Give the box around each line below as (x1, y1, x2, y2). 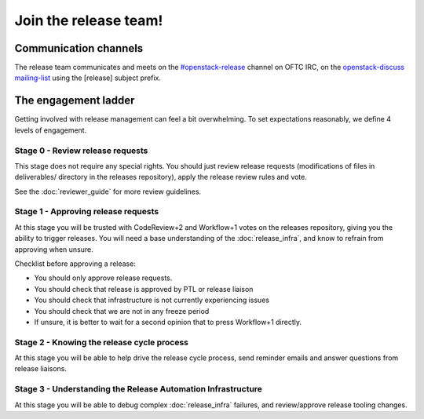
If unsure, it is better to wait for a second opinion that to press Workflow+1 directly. (34, 317, 302, 326)
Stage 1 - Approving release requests (14, 206, 159, 217)
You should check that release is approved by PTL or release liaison (34, 284, 254, 293)
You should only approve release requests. (34, 273, 173, 282)
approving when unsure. (14, 244, 93, 254)
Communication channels (14, 42, 144, 55)
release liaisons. (14, 364, 67, 373)
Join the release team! (14, 12, 163, 29)
